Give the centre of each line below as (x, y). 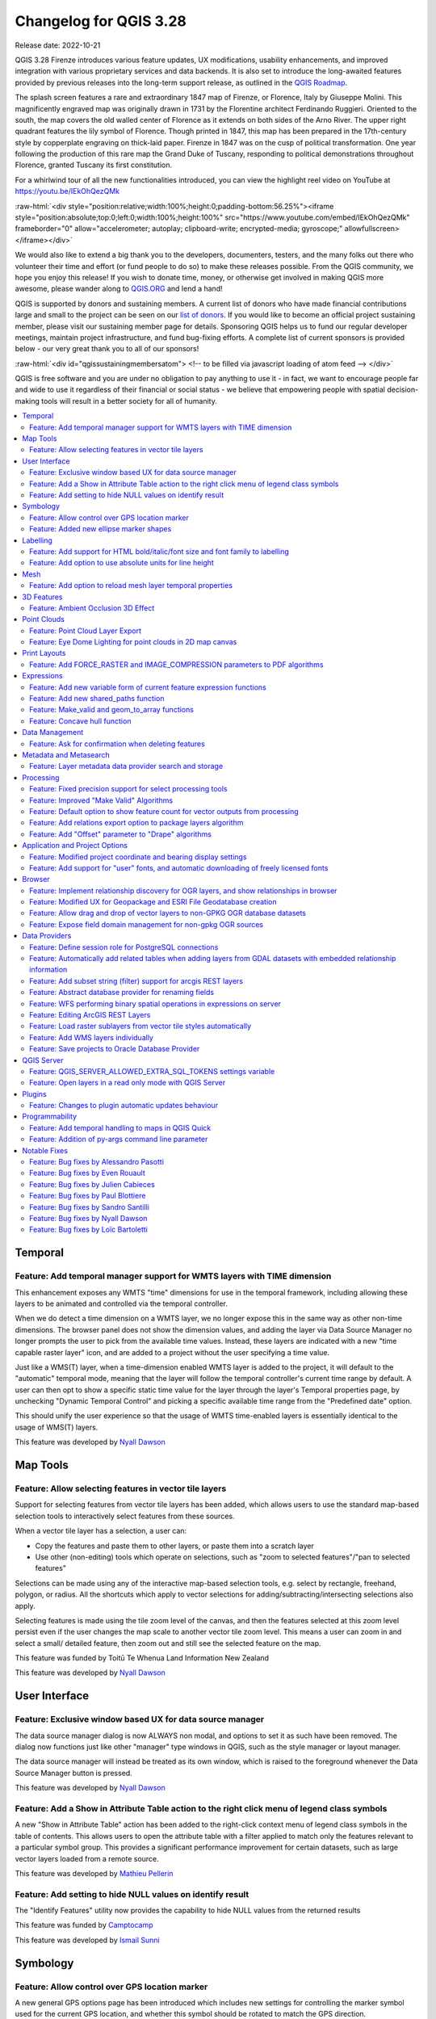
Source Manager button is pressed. (73, 1773)
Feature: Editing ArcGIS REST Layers (90, 1014)
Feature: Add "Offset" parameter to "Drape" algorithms (120, 834)
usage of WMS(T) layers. (57, 1427)
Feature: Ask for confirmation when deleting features (117, 744)
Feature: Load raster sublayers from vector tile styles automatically (140, 1026)
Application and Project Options (75, 846)
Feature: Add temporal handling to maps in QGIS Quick (120, 1127)
